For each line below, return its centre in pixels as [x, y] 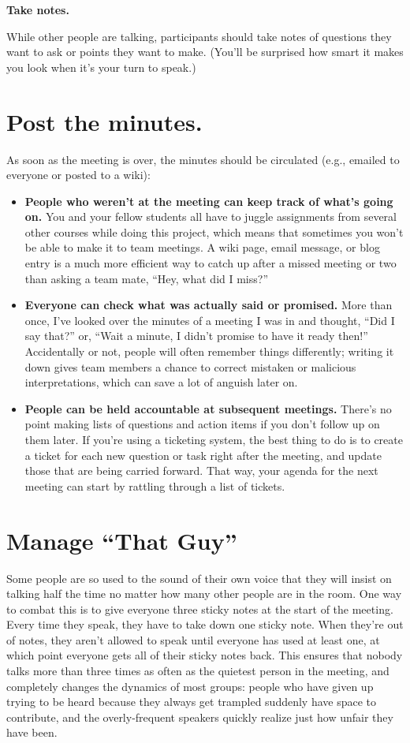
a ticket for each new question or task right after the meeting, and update [203, 455]
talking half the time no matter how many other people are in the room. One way [204, 594]
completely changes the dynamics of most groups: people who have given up [190, 686]
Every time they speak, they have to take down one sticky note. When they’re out [205, 624]
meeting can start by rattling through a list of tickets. [155, 485]
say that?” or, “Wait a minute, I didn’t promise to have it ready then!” [196, 336]
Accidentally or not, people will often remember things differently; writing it [209, 351]
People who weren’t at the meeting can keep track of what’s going [209, 201]
